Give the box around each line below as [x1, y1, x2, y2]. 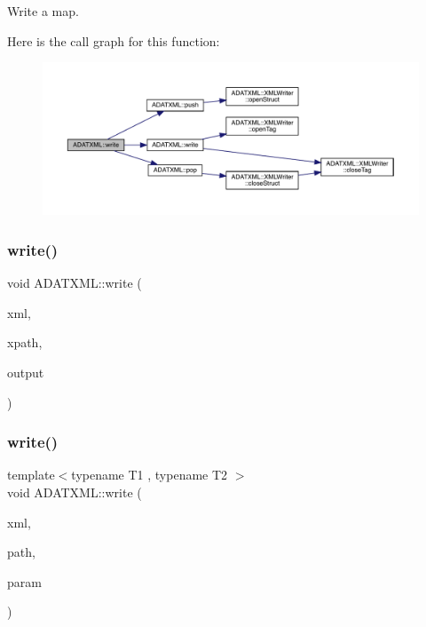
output [7, 363, 44, 382]
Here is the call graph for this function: [7, 31, 220, 50]
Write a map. [7, 2, 79, 20]
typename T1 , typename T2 [71, 465, 228, 484]
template [7, 465, 55, 484]
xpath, [7, 333, 43, 352]
